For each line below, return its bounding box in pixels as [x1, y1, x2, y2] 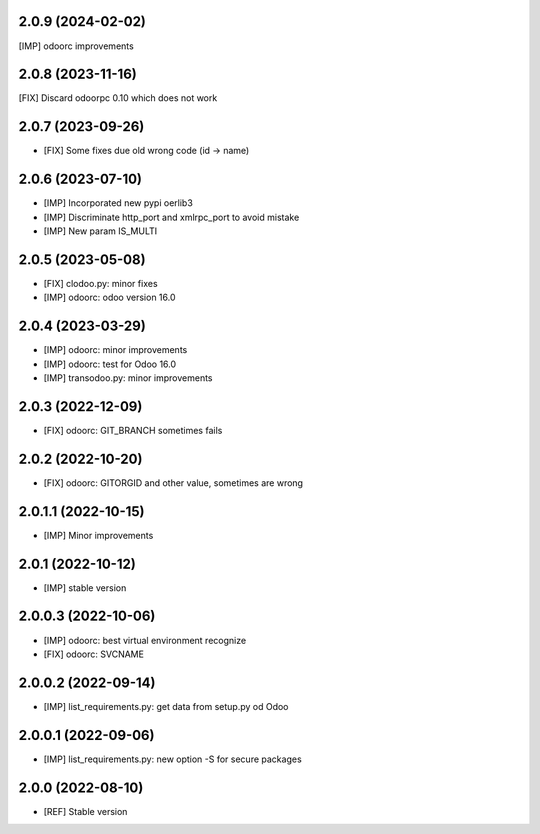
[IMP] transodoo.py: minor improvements [43, 372, 213, 384]
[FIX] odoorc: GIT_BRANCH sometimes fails [43, 424, 223, 436]
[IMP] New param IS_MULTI [43, 225, 158, 237]
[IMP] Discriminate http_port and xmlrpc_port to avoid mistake [43, 211, 300, 223]
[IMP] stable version [43, 581, 127, 594]
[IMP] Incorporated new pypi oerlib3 [43, 197, 194, 209]
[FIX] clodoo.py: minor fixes [43, 277, 159, 289]
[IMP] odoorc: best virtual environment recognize [43, 634, 247, 646]
